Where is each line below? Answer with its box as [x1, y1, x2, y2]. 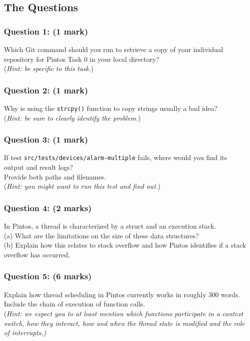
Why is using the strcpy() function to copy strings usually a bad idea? [4, 103, 217, 113]
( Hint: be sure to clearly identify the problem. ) [4, 112, 141, 123]
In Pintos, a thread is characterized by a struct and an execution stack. [4, 221, 216, 231]
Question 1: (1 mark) [4, 25, 88, 37]
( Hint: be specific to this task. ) [4, 63, 94, 73]
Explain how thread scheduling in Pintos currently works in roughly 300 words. [4, 289, 240, 299]
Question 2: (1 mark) [4, 84, 88, 96]
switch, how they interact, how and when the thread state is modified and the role [4, 318, 245, 328]
